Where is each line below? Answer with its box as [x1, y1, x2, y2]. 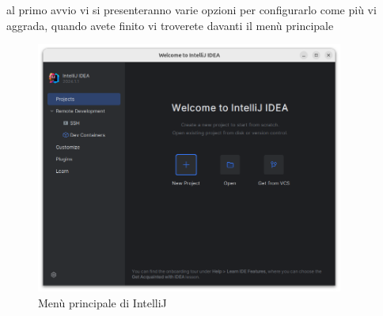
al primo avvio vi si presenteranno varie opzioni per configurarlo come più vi [6, 2, 377, 17]
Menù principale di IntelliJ [38, 294, 167, 310]
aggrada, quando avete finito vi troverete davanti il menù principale [6, 17, 334, 33]
